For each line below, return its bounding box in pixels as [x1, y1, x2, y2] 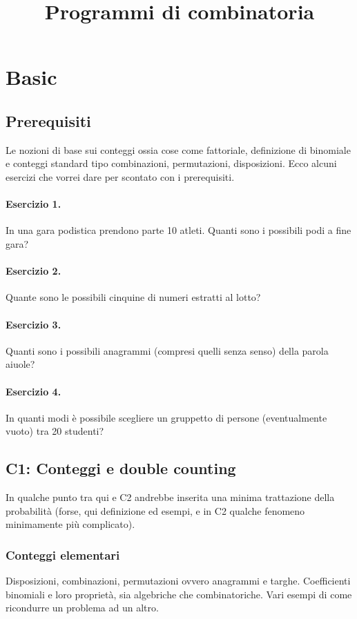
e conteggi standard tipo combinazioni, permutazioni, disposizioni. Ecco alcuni [6, 156, 337, 170]
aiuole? [6, 357, 35, 371]
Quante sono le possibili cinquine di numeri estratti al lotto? [6, 290, 261, 304]
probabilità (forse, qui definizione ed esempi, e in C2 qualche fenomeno [6, 503, 305, 518]
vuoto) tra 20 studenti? [6, 424, 104, 438]
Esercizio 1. [6, 197, 61, 211]
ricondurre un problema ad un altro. [6, 600, 159, 615]
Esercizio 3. [6, 317, 61, 331]
